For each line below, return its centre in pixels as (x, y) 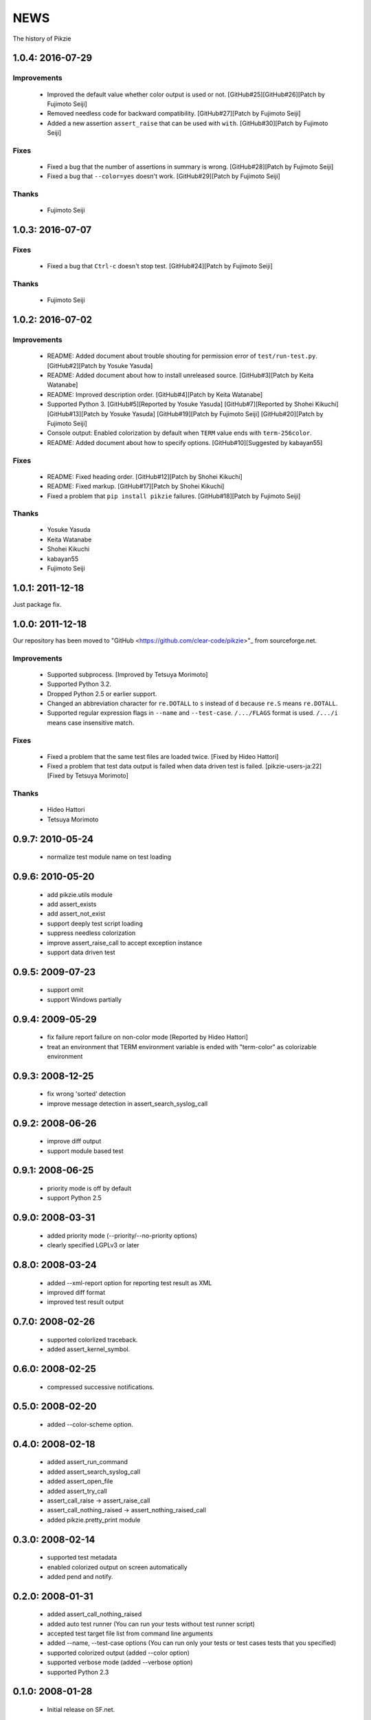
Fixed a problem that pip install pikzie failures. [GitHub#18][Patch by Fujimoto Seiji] (174, 496)
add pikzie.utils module (80, 894)
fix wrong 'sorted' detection (87, 1094)
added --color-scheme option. (90, 1424)
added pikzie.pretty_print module (94, 1520)
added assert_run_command (88, 1462)
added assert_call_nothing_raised (94, 1614)
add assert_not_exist (76, 914)
